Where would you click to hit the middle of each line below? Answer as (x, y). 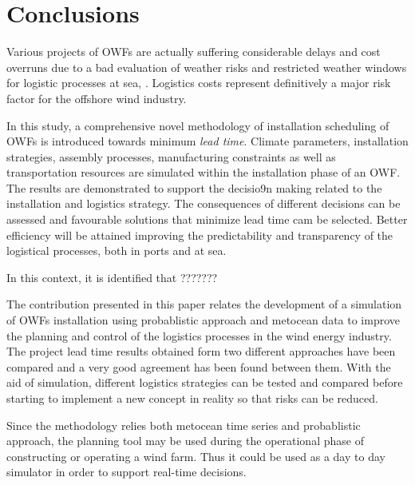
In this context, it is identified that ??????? (112, 277)
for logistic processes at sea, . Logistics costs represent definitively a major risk (199, 83)
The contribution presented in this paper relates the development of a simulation (204, 304)
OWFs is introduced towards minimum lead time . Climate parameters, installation (207, 141)
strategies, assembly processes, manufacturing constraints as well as (171, 156)
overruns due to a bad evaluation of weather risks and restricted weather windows (207, 67)
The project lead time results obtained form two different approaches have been (201, 351)
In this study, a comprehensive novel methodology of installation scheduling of (198, 125)
